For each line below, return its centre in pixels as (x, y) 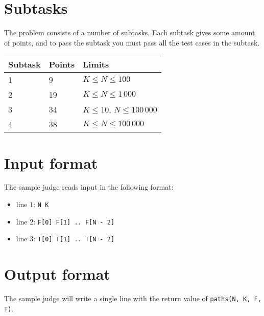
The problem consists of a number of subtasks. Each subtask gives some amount (130, 32)
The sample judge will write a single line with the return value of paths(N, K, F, (133, 298)
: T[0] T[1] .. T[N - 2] (74, 239)
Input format (51, 162)
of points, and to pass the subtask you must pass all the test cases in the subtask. (132, 42)
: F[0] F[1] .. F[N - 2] (74, 221)
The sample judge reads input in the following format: (89, 187)
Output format (57, 274)
